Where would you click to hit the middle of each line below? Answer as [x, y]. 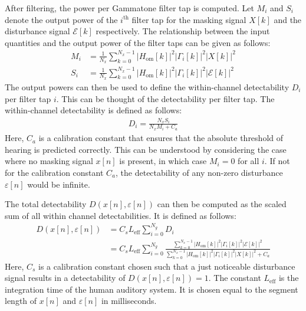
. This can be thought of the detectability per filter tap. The [165, 98]
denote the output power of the [61, 19]
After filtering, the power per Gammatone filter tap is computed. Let [129, 8]
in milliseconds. [129, 301]
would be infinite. [59, 184]
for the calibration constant [54, 172]
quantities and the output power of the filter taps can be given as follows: [138, 42]
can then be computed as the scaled [222, 204]
